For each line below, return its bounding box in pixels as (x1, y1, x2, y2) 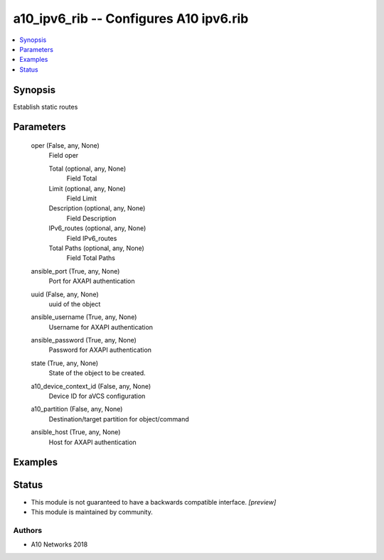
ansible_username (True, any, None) (31, 313, 137, 321)
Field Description (66, 214, 117, 222)
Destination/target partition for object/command (48, 414, 189, 423)
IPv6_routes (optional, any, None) (48, 224, 146, 232)
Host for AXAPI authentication (48, 438, 137, 446)
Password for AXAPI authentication (48, 345, 152, 355)
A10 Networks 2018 (31, 540, 88, 549)
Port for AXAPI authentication (48, 277, 135, 286)
